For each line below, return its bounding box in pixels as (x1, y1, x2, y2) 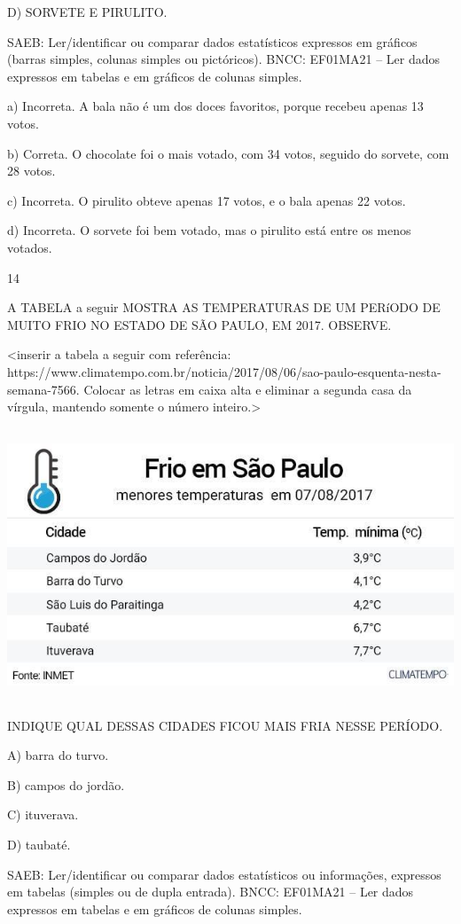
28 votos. (7, 161, 56, 180)
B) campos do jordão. (7, 775, 125, 794)
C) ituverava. (7, 805, 79, 824)
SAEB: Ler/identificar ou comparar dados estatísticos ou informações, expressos (7, 865, 441, 883)
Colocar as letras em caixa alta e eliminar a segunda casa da (83, 380, 412, 398)
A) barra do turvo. (7, 746, 109, 764)
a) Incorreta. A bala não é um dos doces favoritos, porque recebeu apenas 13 (7, 97, 424, 115)
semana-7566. (7, 380, 80, 398)
